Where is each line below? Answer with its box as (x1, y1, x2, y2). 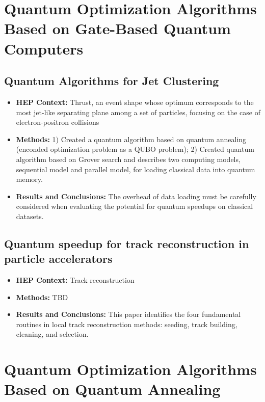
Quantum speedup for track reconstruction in (4, 235, 249, 251)
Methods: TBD (16, 291, 68, 302)
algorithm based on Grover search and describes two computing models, (16, 153, 241, 164)
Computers (4, 38, 84, 59)
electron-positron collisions (16, 117, 99, 127)
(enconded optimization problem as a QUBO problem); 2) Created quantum (16, 144, 254, 154)
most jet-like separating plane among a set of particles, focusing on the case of (16, 106, 261, 117)
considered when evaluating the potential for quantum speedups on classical (16, 201, 253, 211)
